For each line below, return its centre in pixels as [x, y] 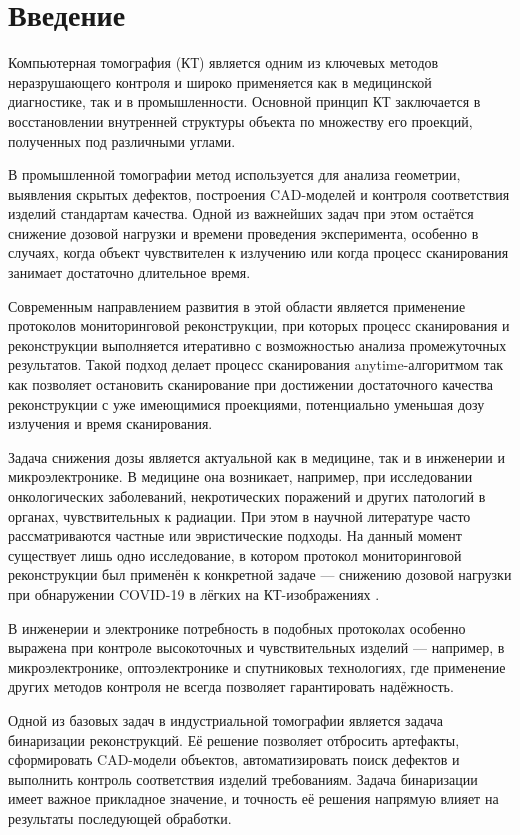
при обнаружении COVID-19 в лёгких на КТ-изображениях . [194, 593]
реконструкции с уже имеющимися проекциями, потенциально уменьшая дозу [246, 403]
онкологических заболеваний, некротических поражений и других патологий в [247, 496]
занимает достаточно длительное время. [129, 272]
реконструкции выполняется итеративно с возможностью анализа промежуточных [257, 344]
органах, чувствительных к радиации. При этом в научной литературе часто [239, 515]
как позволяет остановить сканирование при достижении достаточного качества [250, 384]
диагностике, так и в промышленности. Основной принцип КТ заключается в [244, 101]
